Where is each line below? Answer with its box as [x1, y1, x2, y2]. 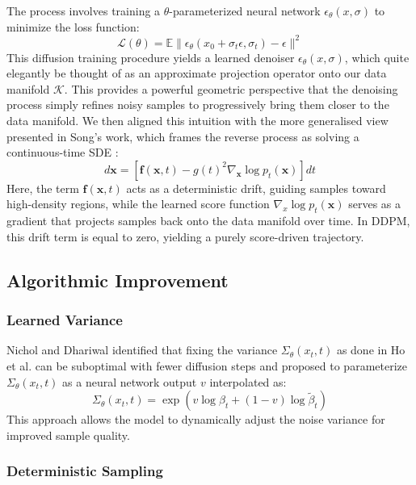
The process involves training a [6, 2, 161, 19]
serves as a [348, 195, 401, 212]
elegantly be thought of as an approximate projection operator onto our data [6, 65, 387, 82]
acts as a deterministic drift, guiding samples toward [126, 179, 386, 196]
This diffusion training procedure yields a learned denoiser [6, 48, 295, 65]
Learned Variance [6, 310, 123, 330]
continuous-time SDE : [6, 144, 119, 161]
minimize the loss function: [6, 18, 140, 35]
